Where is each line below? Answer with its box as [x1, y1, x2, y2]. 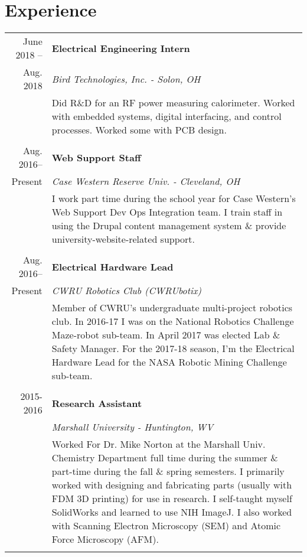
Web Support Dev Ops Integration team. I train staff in [51, 205, 283, 219]
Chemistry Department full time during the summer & [51, 451, 278, 465]
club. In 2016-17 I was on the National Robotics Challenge [51, 314, 294, 328]
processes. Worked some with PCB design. [51, 123, 227, 137]
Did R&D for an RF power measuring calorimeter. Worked [51, 96, 295, 110]
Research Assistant [51, 396, 142, 410]
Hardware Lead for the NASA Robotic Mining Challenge [51, 355, 287, 369]
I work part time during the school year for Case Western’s [51, 191, 296, 206]
